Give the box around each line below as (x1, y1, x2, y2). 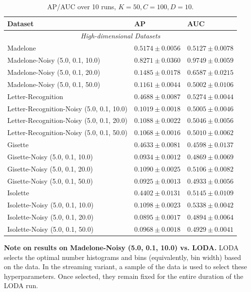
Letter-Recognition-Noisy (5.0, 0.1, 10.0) (7, 103, 128, 113)
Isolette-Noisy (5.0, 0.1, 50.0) (7, 223, 94, 234)
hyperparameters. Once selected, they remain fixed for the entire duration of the (4, 271, 243, 281)
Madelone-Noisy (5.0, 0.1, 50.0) (7, 79, 101, 89)
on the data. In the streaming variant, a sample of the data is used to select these (4, 261, 247, 272)
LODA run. (4, 280, 38, 291)
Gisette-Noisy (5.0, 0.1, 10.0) (7, 151, 93, 161)
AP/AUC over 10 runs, (47, 1, 116, 11)
